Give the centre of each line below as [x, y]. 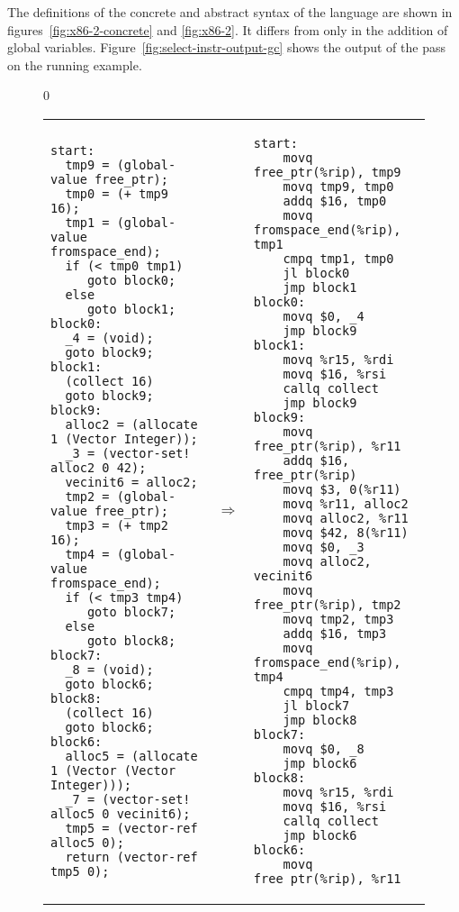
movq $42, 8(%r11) [346, 532]
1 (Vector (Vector [113, 770]
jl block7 [316, 705]
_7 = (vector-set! [128, 799]
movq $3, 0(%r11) [342, 489]
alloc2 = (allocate [131, 424]
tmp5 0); [80, 871]
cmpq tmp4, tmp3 [338, 691]
